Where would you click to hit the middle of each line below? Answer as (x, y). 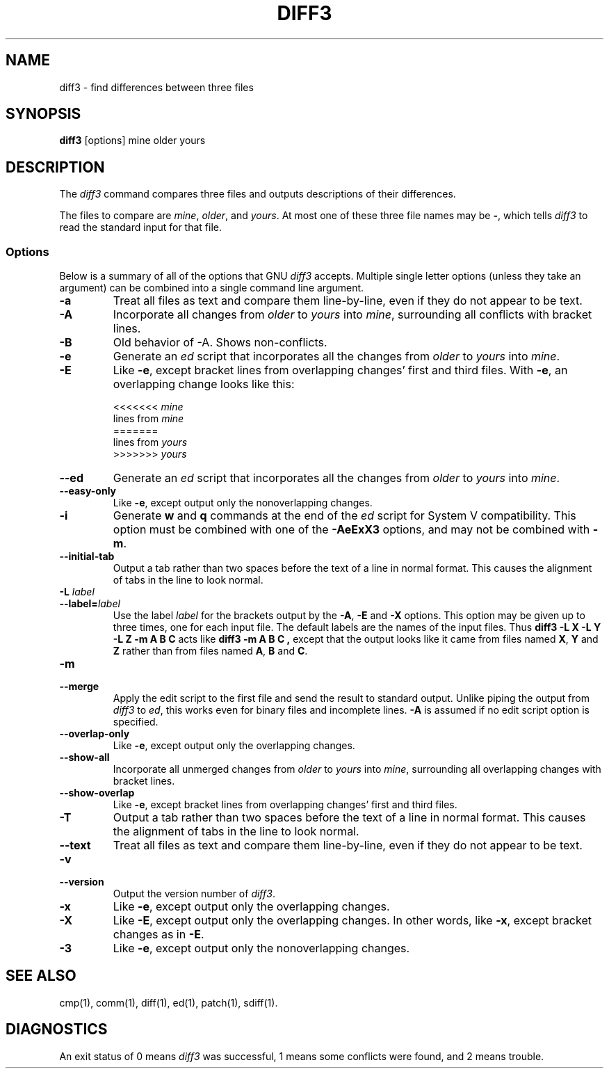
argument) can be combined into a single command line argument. (212, 288)
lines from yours (150, 442)
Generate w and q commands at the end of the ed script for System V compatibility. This (344, 516)
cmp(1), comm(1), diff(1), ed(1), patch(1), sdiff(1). (169, 1002)
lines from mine (148, 419)
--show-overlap (97, 793)
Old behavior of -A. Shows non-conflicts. (220, 343)
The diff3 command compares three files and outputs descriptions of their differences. (258, 194)
